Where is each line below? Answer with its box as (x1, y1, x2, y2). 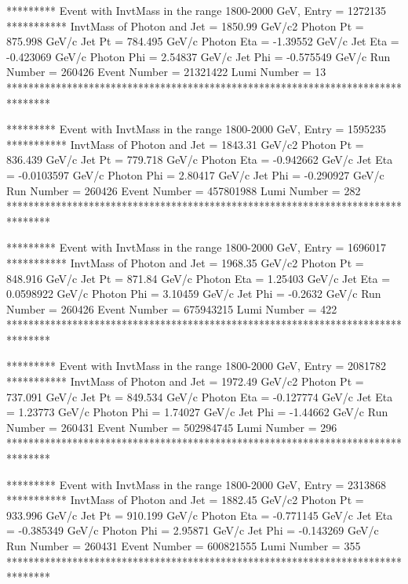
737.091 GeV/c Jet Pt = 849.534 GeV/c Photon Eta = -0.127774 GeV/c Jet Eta (6, 388, 393, 404)
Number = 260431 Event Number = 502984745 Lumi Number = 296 (6, 419, 337, 435)
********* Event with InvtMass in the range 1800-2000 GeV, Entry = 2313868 (6, 476, 387, 492)
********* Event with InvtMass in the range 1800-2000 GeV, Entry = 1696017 (6, 239, 387, 256)
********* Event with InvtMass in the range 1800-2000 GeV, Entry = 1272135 (6, 2, 387, 18)
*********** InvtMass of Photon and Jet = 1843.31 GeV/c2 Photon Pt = (6, 136, 364, 152)
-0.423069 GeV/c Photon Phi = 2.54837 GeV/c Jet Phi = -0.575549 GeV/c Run (6, 48, 391, 64)
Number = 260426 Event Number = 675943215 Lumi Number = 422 (6, 300, 337, 317)
